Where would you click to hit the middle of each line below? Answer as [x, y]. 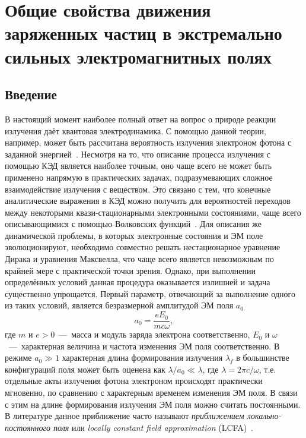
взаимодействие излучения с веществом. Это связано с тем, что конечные [138, 189]
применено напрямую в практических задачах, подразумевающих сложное [139, 177]
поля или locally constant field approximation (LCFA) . [153, 427]
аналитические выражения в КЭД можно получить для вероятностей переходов [148, 201]
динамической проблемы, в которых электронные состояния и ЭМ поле [134, 235]
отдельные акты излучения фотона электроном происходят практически [134, 381]
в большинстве [263, 357]
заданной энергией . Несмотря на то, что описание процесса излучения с [138, 154]
